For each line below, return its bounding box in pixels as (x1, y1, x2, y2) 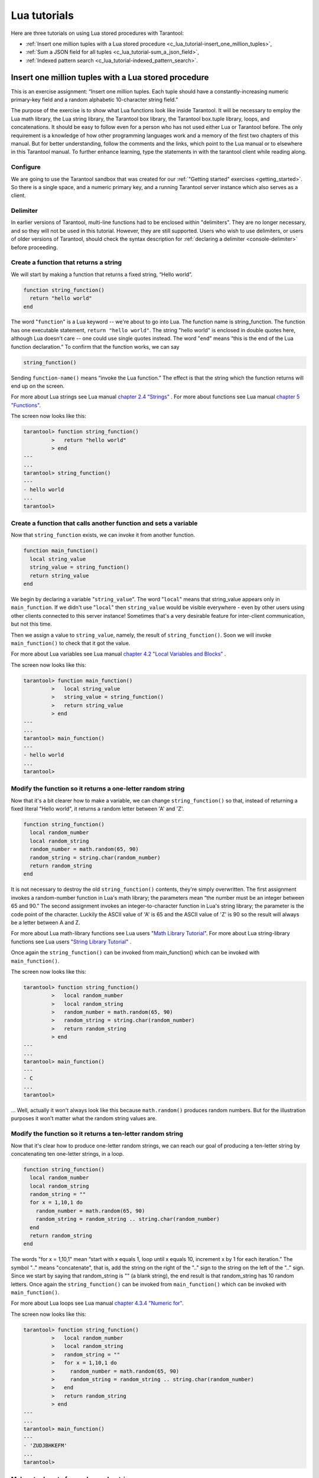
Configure (11, 163, 41, 171)
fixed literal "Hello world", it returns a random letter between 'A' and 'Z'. (11, 805, 184, 812)
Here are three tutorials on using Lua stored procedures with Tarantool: (11, 30, 184, 37)
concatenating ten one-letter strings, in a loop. (11, 1150, 124, 1157)
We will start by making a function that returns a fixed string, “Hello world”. (11, 271, 193, 278)
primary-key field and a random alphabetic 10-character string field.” (11, 96, 178, 103)
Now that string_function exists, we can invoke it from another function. (11, 531, 196, 539)
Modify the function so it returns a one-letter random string (11, 785, 185, 793)
